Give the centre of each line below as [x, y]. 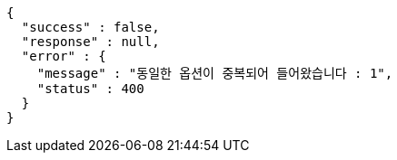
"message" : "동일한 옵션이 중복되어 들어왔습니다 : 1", [215, 73]
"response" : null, [90, 42]
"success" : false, [90, 27]
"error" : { [64, 56]
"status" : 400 [90, 89]
